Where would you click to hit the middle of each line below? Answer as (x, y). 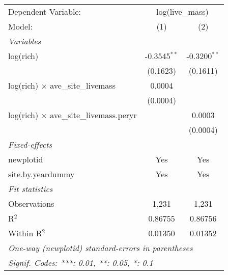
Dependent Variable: (45, 11)
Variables (25, 41)
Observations (31, 203)
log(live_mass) (182, 11)
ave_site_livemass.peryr (93, 115)
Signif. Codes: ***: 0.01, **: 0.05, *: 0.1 (81, 263)
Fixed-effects (30, 144)
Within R (25, 233)
